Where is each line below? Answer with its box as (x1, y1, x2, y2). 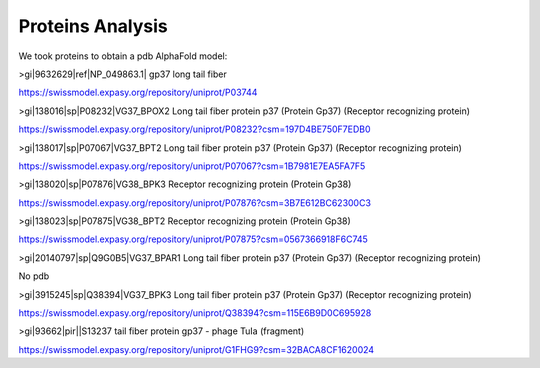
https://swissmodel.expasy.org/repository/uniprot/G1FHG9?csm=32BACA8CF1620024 (18, 343, 375, 355)
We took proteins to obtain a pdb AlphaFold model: (18, 50, 228, 62)
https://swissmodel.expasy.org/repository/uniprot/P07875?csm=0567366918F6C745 (18, 233, 369, 245)
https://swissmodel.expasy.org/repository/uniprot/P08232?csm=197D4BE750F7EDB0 (18, 123, 371, 135)
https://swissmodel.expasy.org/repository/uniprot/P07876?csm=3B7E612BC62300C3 (18, 196, 372, 209)
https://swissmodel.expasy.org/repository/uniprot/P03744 (18, 86, 258, 99)
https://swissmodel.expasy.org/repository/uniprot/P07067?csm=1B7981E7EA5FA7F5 (18, 160, 366, 172)
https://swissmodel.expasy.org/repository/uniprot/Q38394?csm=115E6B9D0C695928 (18, 307, 372, 319)
